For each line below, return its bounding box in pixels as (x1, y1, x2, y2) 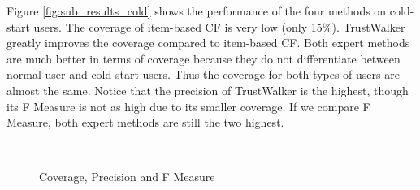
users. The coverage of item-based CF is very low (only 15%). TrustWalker (33, 18, 405, 35)
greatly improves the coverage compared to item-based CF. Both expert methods (6, 34, 410, 51)
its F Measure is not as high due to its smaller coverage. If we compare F (6, 97, 370, 114)
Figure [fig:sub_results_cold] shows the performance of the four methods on (6, 2, 387, 19)
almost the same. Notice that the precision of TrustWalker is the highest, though (6, 81, 409, 98)
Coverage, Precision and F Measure (39, 168, 215, 185)
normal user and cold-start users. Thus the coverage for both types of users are (6, 66, 400, 83)
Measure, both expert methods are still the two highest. (6, 114, 284, 131)
